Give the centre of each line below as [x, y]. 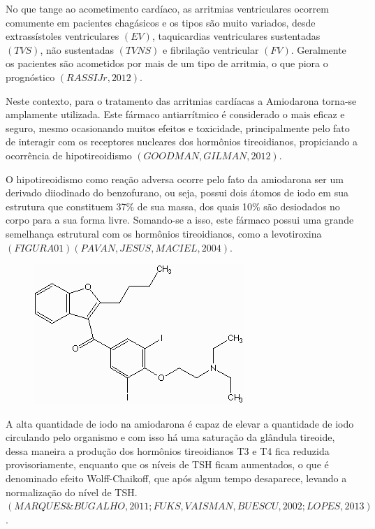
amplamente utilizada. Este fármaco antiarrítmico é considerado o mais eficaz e [175, 114]
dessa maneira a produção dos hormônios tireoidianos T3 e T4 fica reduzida [168, 450]
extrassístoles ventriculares [62, 36]
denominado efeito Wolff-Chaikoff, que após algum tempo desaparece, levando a [176, 478]
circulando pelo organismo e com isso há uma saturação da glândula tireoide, [170, 437]
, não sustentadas [77, 49]
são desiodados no [302, 206]
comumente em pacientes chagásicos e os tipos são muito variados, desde [161, 22]
